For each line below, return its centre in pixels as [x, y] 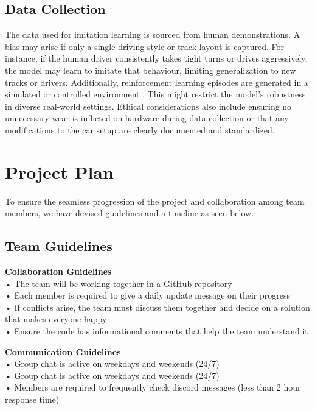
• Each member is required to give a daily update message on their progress [147, 295]
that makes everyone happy [56, 319]
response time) [32, 399]
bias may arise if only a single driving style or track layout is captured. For [144, 46]
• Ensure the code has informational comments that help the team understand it [157, 331]
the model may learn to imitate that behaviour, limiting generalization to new [151, 70]
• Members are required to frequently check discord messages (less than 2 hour [153, 387]
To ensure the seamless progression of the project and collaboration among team [155, 201]
